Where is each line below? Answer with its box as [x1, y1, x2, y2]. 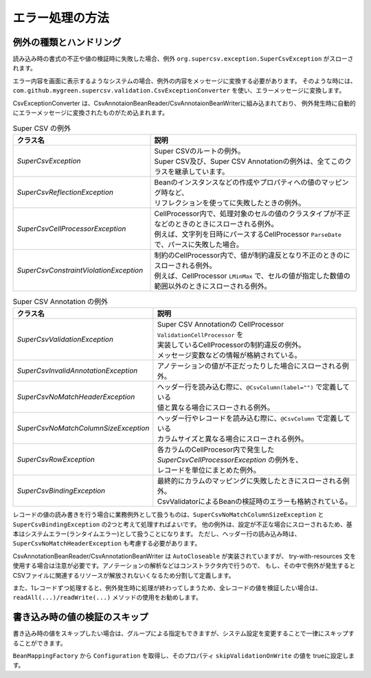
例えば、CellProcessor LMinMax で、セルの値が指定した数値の [154, 271, 350, 281]
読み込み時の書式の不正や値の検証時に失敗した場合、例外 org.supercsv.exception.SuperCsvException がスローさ [12, 55, 354, 63]
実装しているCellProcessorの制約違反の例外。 [157, 340, 306, 350]
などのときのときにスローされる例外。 [154, 219, 278, 229]
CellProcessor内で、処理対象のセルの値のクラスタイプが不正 [154, 209, 350, 218]
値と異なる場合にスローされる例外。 [157, 403, 275, 412]
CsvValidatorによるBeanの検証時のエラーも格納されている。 [157, 497, 352, 506]
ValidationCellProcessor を [157, 330, 244, 340]
